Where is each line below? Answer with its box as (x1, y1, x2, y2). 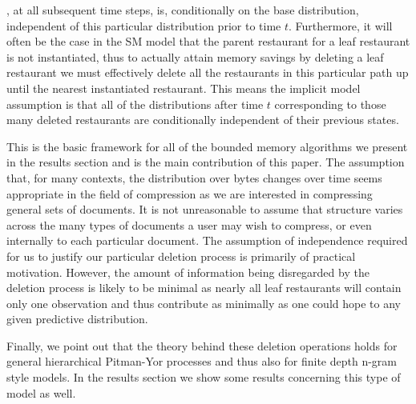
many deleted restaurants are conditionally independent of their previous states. (6, 111, 399, 128)
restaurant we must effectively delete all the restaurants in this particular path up (6, 64, 409, 81)
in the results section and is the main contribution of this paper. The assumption (6, 154, 405, 170)
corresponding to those (274, 95, 386, 112)
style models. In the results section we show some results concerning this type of (6, 369, 401, 386)
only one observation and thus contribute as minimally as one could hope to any (6, 294, 401, 311)
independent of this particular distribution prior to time (6, 17, 281, 34)
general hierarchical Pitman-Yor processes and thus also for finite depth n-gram (6, 353, 397, 370)
